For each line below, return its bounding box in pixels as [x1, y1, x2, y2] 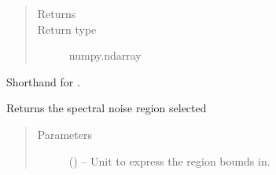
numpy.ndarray [68, 47, 142, 64]
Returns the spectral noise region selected [6, 100, 207, 116]
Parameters [37, 126, 92, 142]
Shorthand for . [6, 73, 80, 89]
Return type [37, 20, 97, 37]
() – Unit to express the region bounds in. [68, 152, 270, 169]
